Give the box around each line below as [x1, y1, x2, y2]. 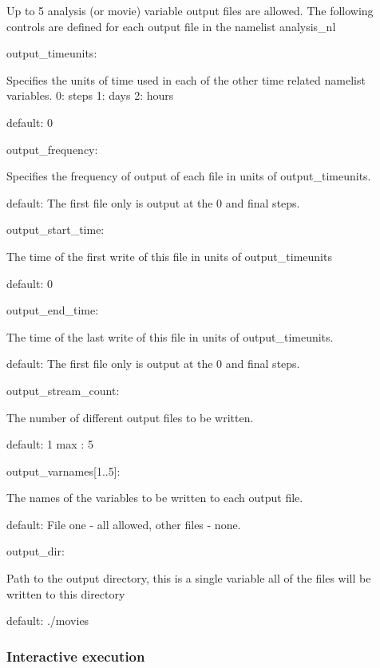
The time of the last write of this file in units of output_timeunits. [6, 328, 334, 345]
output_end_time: [6, 302, 99, 318]
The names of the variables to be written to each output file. [6, 489, 303, 506]
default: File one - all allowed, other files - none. [6, 516, 241, 532]
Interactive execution [6, 646, 145, 666]
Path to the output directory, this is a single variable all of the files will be [6, 570, 371, 587]
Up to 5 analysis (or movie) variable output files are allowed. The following [6, 2, 374, 18]
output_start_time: [6, 221, 105, 238]
